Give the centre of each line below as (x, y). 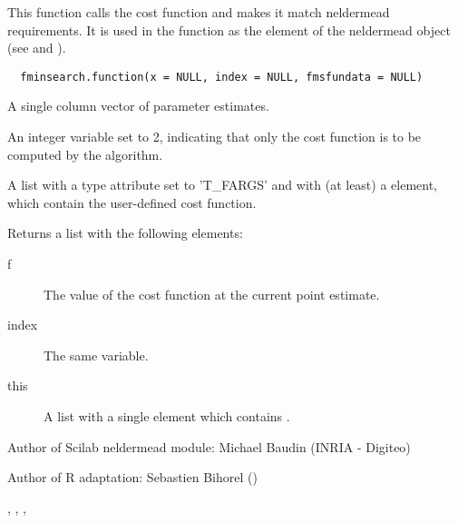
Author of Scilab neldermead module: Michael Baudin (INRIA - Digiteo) (209, 446)
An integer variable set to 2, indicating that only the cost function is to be (214, 137)
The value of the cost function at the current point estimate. (212, 294)
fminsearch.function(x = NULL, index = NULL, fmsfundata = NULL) (222, 77)
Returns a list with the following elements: (125, 233)
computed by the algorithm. (85, 154)
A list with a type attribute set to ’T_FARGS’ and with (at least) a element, (223, 185)
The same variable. (96, 355)
